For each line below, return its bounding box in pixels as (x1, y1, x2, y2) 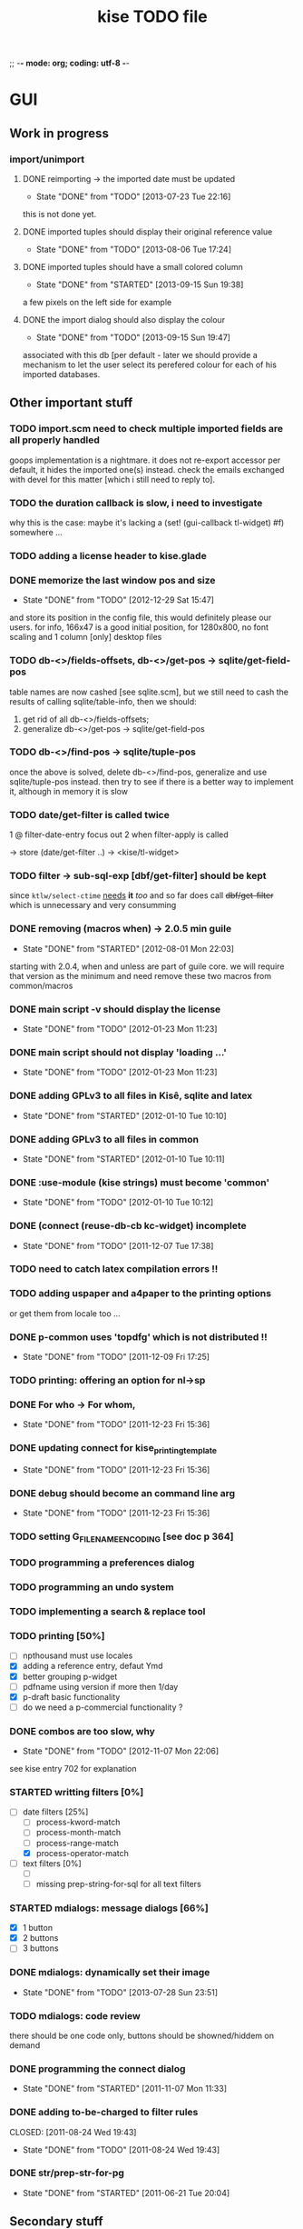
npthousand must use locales (22, 1650, 133, 1661)
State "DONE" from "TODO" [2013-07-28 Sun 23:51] (22, 1986, 219, 1997)
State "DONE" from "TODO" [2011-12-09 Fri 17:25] (22, 1352, 210, 1363)
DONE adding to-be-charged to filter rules (9, 2106, 199, 2119)
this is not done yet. (22, 209, 97, 220)
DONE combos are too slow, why (9, 1724, 156, 1737)
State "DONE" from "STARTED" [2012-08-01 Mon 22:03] (22, 943, 234, 954)
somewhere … (9, 527, 64, 538)
